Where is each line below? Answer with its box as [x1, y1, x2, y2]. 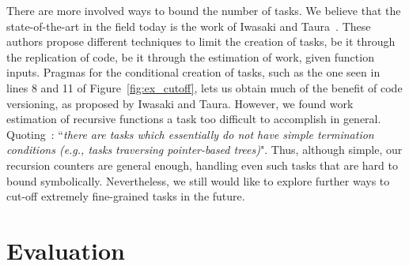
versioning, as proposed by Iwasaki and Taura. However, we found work [6, 95, 354, 111]
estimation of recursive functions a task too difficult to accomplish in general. [6, 111, 381, 127]
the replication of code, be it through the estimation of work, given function [6, 48, 374, 65]
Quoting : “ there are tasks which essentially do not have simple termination [6, 126, 374, 142]
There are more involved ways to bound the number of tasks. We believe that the [6, 2, 401, 18]
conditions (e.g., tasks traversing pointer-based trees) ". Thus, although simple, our [6, 141, 403, 158]
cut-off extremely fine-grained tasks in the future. [6, 188, 245, 204]
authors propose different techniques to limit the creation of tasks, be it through [6, 33, 396, 50]
